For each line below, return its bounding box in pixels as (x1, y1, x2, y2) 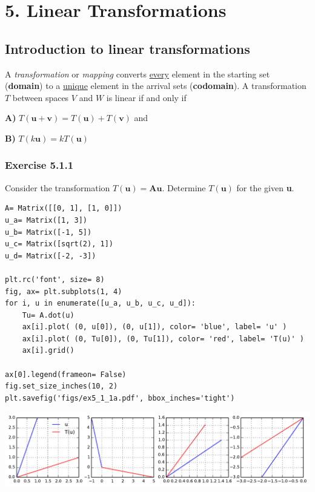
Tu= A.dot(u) (22, 310, 75, 320)
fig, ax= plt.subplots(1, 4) (5, 287, 122, 296)
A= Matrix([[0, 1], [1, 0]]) (5, 204, 122, 213)
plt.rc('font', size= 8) (5, 275, 105, 284)
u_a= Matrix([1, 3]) (5, 215, 88, 225)
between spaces (12, 91, 69, 103)
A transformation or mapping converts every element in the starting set (5, 67, 270, 80)
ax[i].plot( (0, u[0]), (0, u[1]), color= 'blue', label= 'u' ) (22, 323, 287, 332)
